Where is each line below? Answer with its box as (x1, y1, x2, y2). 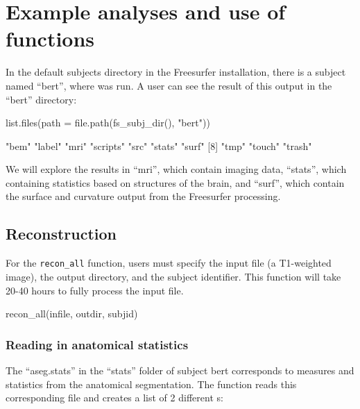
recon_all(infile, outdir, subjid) (6, 306, 138, 321)
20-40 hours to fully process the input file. (6, 283, 184, 297)
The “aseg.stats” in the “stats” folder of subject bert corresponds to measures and (6, 362, 354, 377)
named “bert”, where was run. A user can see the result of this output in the (6, 78, 332, 92)
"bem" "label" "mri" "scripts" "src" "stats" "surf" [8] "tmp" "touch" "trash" (6, 138, 312, 153)
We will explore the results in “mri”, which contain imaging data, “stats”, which (6, 162, 347, 176)
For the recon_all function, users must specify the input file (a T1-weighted (6, 256, 332, 270)
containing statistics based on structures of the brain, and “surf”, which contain (6, 175, 345, 190)
